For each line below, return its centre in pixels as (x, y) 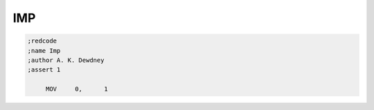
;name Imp (44, 51)
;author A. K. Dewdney (66, 60)
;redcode (42, 41)
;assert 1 (44, 70)
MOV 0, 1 (77, 89)
